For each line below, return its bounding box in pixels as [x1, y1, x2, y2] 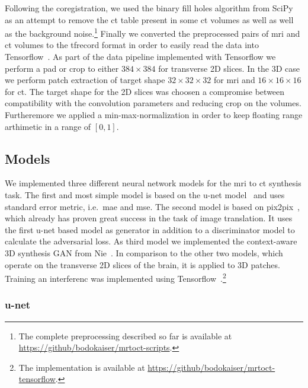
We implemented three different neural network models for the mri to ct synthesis [5, 177, 301, 189]
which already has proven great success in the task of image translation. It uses [5, 212, 293, 224]
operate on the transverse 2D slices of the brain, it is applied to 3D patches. [5, 258, 280, 271]
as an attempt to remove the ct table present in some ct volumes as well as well [5, 13, 294, 26]
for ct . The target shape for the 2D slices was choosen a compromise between [5, 85, 285, 97]
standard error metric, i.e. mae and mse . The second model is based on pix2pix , [5, 200, 300, 212]
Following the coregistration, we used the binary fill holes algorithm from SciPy [5, 2, 293, 14]
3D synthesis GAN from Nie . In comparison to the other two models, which [5, 246, 283, 259]
